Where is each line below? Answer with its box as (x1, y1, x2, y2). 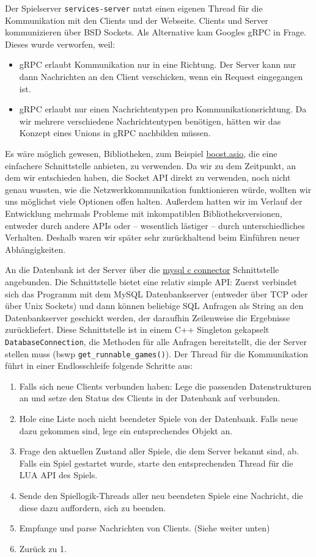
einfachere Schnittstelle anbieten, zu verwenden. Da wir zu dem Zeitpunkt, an (5, 159, 296, 172)
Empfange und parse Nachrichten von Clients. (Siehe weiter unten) (19, 522, 270, 534)
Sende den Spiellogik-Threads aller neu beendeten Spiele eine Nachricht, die (19, 489, 303, 501)
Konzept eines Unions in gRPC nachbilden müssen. (19, 126, 211, 139)
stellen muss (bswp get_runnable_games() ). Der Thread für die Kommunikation (5, 347, 309, 360)
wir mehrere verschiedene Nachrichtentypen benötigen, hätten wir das (19, 114, 281, 127)
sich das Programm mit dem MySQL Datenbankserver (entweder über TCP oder (5, 287, 308, 300)
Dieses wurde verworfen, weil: (5, 37, 116, 50)
